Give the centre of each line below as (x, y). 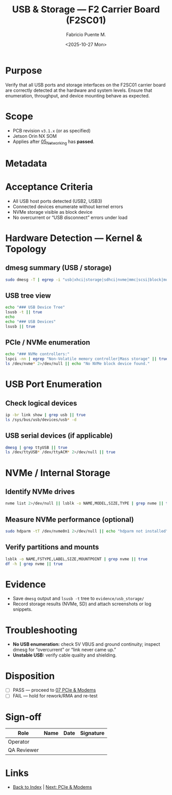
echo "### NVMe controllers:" (38, 354)
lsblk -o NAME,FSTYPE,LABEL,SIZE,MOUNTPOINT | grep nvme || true (76, 559)
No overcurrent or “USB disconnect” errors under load (70, 217)
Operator (19, 742)
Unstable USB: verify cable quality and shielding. (64, 655)
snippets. (23, 609)
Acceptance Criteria (49, 187)
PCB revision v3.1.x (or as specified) (52, 130)
